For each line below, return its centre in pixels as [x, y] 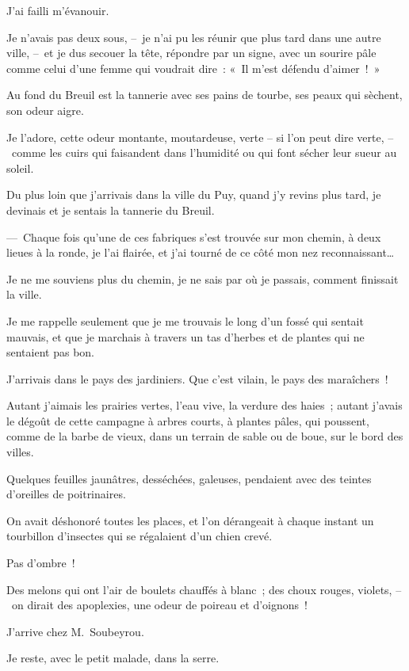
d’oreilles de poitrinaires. [66, 494]
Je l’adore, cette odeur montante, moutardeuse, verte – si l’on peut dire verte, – [200, 137]
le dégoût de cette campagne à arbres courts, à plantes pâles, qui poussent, [188, 420]
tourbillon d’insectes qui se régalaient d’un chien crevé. [140, 536]
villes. [20, 452]
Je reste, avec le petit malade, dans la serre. [113, 658]
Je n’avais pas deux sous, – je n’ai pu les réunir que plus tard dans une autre [194, 37]
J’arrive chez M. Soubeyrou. [75, 631]
